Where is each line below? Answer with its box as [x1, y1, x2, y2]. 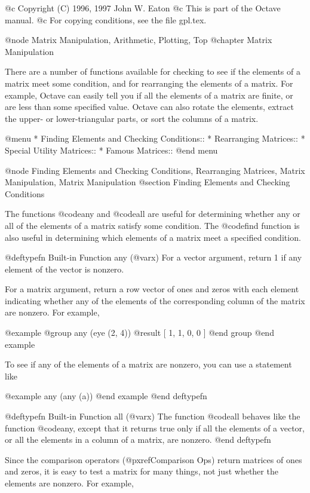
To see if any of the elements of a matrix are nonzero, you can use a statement [5, 358, 292, 370]
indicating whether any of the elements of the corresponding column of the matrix [5, 294, 305, 307]
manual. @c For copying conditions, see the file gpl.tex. [5, 13, 207, 26]
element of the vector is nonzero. [5, 262, 124, 275]
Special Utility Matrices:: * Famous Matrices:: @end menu [5, 143, 218, 156]
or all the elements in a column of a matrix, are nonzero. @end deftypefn [5, 433, 271, 446]
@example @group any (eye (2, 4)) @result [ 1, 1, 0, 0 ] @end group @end [5, 326, 274, 339]
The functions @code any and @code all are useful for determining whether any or [5, 207, 300, 220]
